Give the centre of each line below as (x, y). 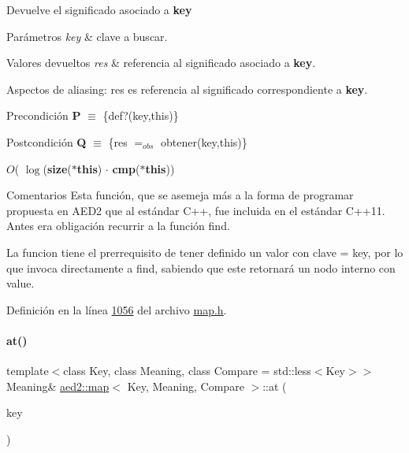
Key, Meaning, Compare (186, 386)
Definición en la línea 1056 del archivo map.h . (117, 309)
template (28, 371)
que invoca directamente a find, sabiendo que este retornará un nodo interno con (201, 267)
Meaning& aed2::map (58, 386)
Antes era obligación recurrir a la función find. (118, 226)
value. (20, 283)
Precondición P (44, 115)
